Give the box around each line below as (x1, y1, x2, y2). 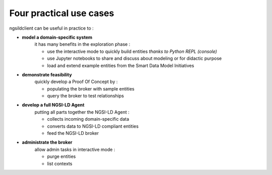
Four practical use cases (9, 8, 114, 19)
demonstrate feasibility (22, 71, 73, 77)
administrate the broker (22, 139, 73, 145)
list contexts (47, 160, 73, 166)
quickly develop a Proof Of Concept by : (34, 78, 118, 85)
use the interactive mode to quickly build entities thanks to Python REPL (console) (47, 48, 218, 54)
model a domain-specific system (22, 34, 93, 40)
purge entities (47, 153, 76, 159)
